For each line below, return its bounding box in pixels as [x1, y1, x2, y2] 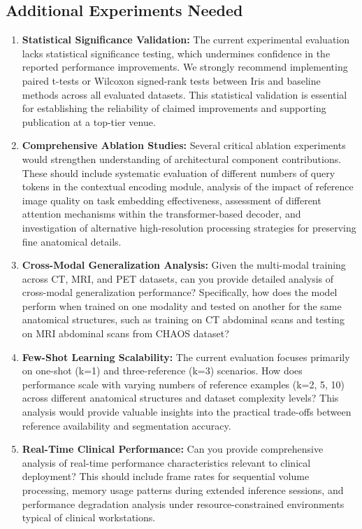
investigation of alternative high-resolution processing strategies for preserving [22, 220, 356, 234]
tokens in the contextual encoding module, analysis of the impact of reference [22, 179, 354, 194]
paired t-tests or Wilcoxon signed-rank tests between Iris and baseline [22, 73, 321, 87]
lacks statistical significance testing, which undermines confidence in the [22, 45, 331, 60]
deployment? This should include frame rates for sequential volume [22, 469, 310, 484]
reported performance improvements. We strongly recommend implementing [22, 59, 348, 74]
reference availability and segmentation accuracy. [22, 418, 231, 432]
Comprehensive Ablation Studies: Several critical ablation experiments [22, 138, 346, 153]
